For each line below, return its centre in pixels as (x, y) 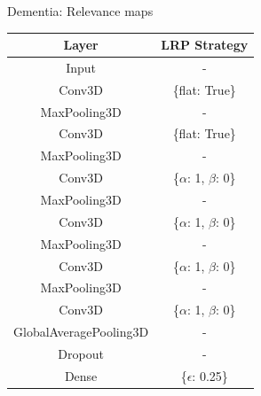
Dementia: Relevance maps (80, 11)
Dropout (81, 353)
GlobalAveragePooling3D (81, 332)
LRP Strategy (205, 45)
